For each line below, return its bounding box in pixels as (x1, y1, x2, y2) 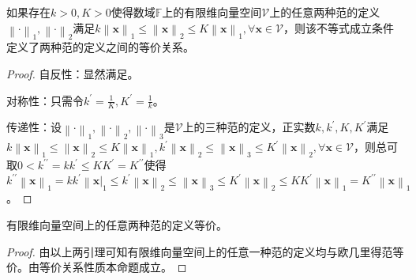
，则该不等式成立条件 (283, 19, 394, 36)
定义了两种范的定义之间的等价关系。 (6, 39, 194, 55)
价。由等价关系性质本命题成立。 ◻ (6, 259, 187, 275)
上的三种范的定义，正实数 (182, 119, 316, 135)
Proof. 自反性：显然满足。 (6, 65, 139, 81)
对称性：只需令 (6, 92, 84, 108)
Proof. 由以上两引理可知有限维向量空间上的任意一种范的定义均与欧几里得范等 (6, 243, 404, 259)
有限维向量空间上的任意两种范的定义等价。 (6, 216, 227, 233)
